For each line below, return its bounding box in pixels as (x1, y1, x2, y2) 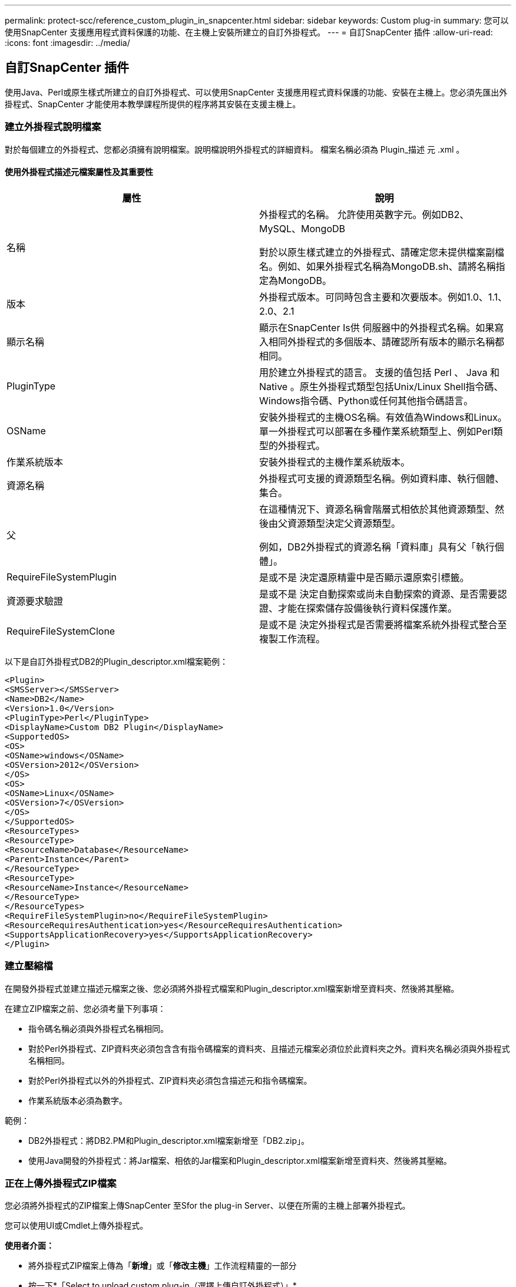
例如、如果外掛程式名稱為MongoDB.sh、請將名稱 (278, 260, 496, 272)
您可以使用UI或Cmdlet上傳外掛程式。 (5, 1220, 148, 1231)
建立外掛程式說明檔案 (5, 121, 101, 133)
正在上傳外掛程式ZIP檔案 (5, 1177, 117, 1189)
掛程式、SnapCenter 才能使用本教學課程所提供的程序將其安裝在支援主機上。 (5, 98, 301, 109)
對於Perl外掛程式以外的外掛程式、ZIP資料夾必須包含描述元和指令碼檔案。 (28, 1075, 312, 1085)
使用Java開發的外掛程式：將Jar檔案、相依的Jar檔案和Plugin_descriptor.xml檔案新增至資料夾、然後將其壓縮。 (28, 1155, 452, 1166)
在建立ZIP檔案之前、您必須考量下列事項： (5, 1003, 166, 1014)
